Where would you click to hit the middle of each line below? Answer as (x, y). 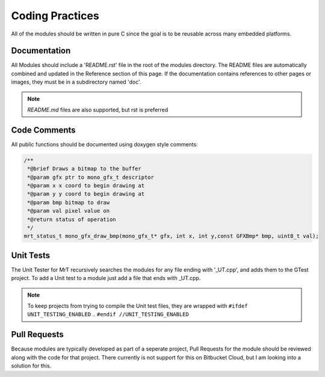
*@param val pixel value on (69, 211)
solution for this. (31, 366)
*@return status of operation (72, 219)
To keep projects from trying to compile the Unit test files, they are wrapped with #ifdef (138, 306)
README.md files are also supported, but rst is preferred (98, 110)
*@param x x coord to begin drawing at (86, 186)
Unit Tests (31, 255)
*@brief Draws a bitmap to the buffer (84, 169)
